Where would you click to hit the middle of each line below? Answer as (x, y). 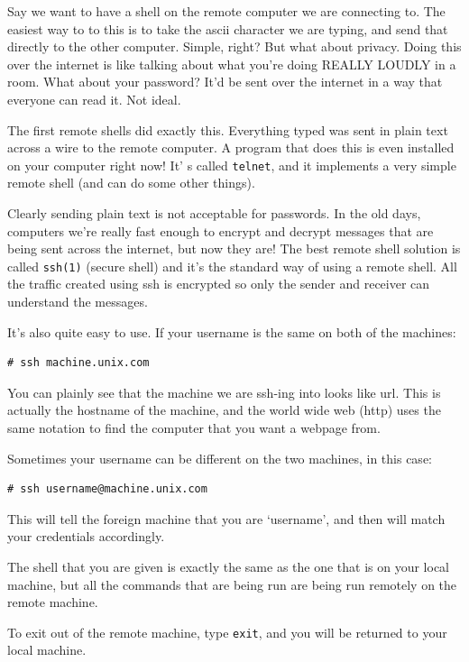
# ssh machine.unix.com (78, 363)
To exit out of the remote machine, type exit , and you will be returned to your (227, 632)
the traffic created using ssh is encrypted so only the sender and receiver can (219, 284)
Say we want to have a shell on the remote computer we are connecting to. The (226, 11)
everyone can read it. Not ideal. (94, 99)
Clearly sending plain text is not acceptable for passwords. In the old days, (214, 213)
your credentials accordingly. (86, 536)
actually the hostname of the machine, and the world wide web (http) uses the (224, 410)
